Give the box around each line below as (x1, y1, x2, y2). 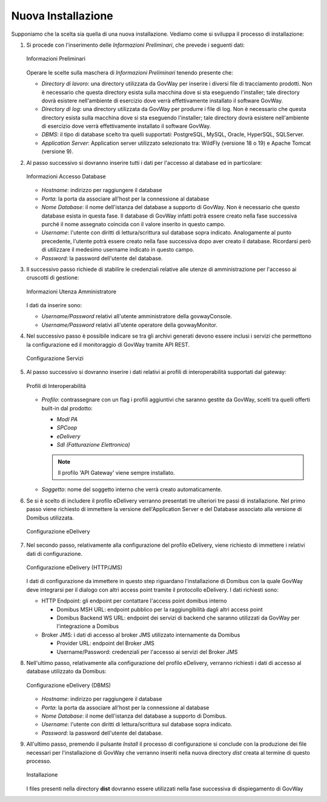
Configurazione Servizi (26, 355, 84, 362)
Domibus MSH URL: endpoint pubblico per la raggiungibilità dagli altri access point (56, 606, 263, 613)
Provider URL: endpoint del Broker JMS (56, 640, 154, 647)
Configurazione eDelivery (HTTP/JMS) (26, 564, 123, 571)
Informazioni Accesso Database (26, 173, 106, 180)
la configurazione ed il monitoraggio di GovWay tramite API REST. (26, 341, 190, 348)
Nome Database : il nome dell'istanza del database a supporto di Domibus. (41, 712, 227, 720)
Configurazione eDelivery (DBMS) (26, 681, 111, 689)
